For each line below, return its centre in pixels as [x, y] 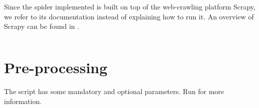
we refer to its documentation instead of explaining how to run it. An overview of [129, 16]
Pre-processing [56, 67]
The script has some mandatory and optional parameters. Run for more [114, 91]
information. [23, 101]
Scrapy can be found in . [42, 26]
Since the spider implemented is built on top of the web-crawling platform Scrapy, [130, 6]
